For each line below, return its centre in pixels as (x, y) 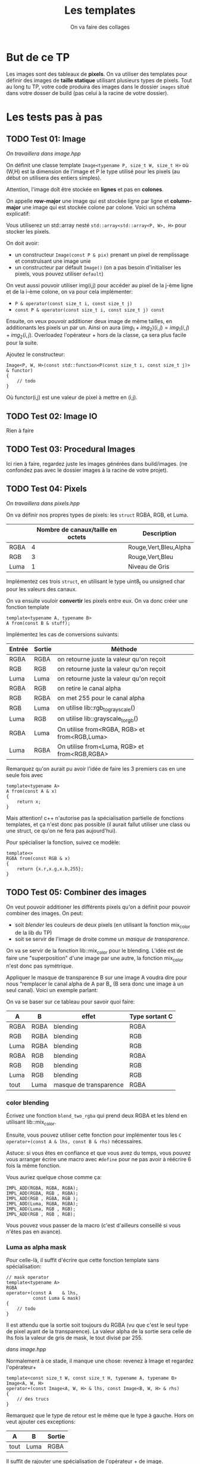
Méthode (124, 649)
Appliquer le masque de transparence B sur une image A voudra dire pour (97, 978)
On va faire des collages (100, 27)
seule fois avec (25, 775)
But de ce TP (38, 57)
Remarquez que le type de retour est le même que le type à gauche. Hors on (100, 1416)
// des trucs (33, 1399)
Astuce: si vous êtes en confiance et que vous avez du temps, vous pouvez (99, 1153)
